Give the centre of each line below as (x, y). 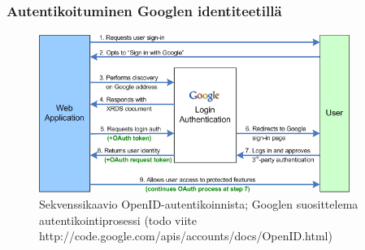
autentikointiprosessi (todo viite (118, 220)
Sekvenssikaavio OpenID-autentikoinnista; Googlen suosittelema (199, 204)
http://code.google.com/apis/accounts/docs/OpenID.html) (186, 236)
